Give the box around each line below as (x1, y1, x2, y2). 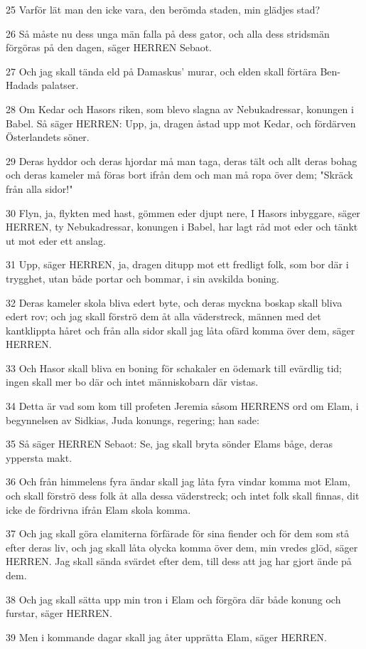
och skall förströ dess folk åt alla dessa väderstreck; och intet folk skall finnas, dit (6, 488, 360, 503)
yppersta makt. (6, 450, 72, 465)
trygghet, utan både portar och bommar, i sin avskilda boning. (6, 270, 279, 285)
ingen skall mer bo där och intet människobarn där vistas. (6, 374, 259, 389)
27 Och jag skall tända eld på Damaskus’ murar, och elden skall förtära (6, 63, 317, 78)
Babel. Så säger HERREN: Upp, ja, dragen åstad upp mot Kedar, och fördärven (6, 115, 356, 130)
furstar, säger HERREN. (6, 606, 113, 621)
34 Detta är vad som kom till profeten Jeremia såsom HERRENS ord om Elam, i (6, 399, 359, 413)
